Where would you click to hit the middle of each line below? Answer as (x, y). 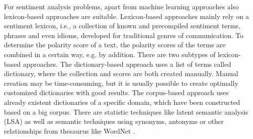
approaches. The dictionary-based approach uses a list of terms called (127, 64)
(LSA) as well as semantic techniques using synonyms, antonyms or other (114, 121)
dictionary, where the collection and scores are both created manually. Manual (121, 73)
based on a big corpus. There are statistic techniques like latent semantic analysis (126, 111)
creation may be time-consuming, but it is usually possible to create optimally (121, 83)
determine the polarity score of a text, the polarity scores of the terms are (115, 45)
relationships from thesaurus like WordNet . (70, 130)
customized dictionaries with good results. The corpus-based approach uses (116, 92)
